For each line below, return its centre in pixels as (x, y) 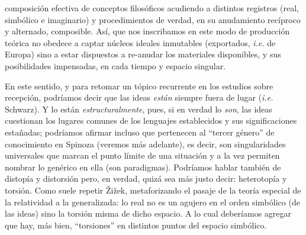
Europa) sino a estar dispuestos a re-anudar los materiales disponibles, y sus (143, 54)
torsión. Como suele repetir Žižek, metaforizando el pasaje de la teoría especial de (153, 190)
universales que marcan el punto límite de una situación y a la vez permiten (142, 155)
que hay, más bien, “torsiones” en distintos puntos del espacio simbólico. (136, 225)
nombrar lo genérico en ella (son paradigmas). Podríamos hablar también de (143, 167)
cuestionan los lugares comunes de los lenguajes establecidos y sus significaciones (151, 120)
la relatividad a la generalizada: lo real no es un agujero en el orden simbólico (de (152, 202)
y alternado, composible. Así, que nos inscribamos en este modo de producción (147, 31)
